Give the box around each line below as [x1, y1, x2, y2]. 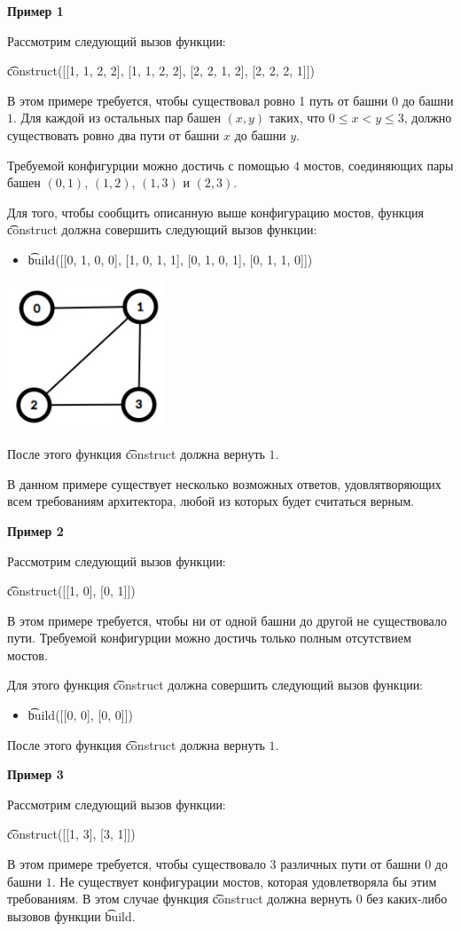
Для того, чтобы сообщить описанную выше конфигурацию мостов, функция [7, 202, 424, 221]
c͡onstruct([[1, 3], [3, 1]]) [7, 824, 136, 843]
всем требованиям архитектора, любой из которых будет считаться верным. [7, 492, 415, 510]
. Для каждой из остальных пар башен [13, 108, 221, 127]
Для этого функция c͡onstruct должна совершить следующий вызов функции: [7, 675, 424, 694]
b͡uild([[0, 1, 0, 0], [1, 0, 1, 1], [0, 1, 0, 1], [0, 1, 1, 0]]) [27, 249, 313, 268]
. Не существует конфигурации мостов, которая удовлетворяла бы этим [51, 872, 437, 890]
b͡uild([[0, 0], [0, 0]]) [27, 706, 134, 724]
